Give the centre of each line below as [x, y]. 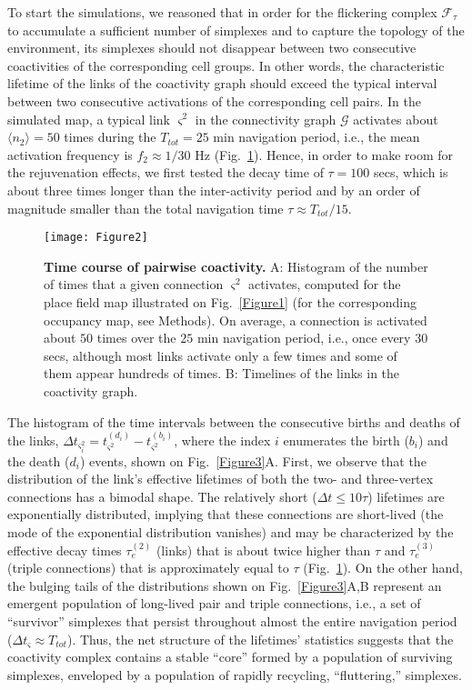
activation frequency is [70, 154]
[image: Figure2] [96, 238]
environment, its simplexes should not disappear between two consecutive [212, 48]
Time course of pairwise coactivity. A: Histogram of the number [236, 266]
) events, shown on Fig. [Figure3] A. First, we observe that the [253, 460]
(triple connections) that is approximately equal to [148, 568]
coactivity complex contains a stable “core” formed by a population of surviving [230, 657]
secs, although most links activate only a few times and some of [221, 355]
